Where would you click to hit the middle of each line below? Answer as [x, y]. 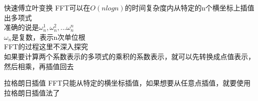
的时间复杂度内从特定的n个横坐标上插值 [190, 7]
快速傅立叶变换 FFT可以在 [47, 7]
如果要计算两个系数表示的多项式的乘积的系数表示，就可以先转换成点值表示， [129, 56]
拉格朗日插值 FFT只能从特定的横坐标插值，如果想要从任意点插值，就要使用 [128, 83]
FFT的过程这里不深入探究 [46, 47]
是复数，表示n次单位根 [49, 37]
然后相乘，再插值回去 [39, 66]
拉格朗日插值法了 [32, 92]
